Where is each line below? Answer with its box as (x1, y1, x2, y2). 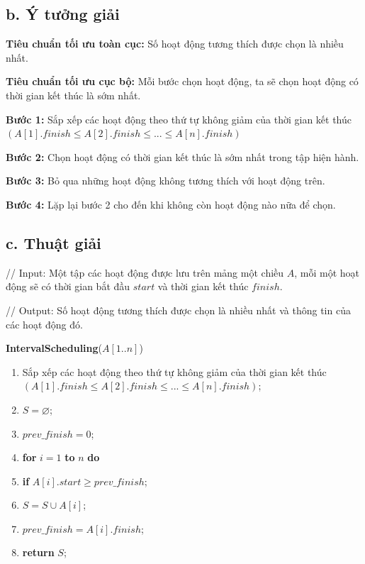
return (22, 545, 55, 560)
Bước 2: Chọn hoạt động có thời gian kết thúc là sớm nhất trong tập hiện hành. (6, 149, 359, 164)
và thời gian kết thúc (157, 279, 249, 294)
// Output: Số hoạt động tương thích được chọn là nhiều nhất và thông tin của (6, 302, 351, 317)
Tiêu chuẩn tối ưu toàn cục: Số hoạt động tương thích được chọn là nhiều (6, 36, 344, 51)
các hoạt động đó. (6, 316, 83, 331)
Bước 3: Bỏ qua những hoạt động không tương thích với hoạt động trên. (6, 173, 325, 188)
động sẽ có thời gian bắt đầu (6, 279, 130, 294)
